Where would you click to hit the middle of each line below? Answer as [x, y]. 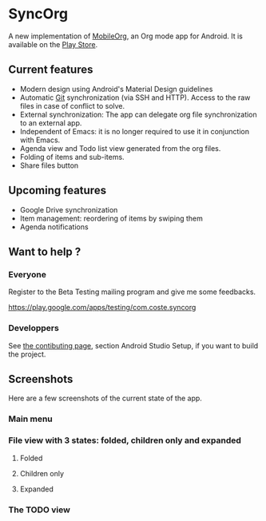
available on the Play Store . [53, 44]
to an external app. [51, 123]
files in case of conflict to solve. [72, 105]
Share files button [49, 165]
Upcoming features [57, 191]
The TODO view [39, 510]
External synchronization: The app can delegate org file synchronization [138, 114]
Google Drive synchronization [69, 209]
